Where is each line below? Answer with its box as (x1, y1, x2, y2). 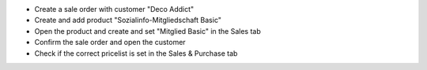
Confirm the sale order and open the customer (34, 38, 186, 47)
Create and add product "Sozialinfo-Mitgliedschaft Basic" (34, 16, 221, 25)
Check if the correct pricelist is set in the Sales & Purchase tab (34, 48, 238, 58)
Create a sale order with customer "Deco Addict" (34, 5, 195, 13)
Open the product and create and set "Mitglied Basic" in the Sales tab (34, 26, 261, 35)
